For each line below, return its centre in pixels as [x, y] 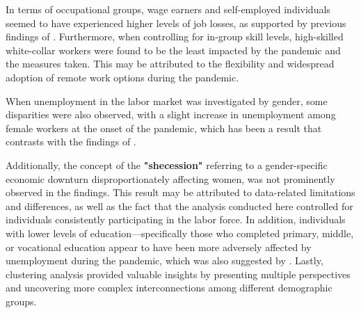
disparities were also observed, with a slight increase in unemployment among [171, 114]
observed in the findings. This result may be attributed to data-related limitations [180, 192]
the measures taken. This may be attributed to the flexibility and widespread [170, 64]
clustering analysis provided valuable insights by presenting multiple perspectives [178, 274]
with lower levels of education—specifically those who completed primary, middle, [180, 233]
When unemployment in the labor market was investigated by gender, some [167, 101]
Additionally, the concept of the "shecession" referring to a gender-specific [167, 164]
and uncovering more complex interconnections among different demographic [169, 288]
